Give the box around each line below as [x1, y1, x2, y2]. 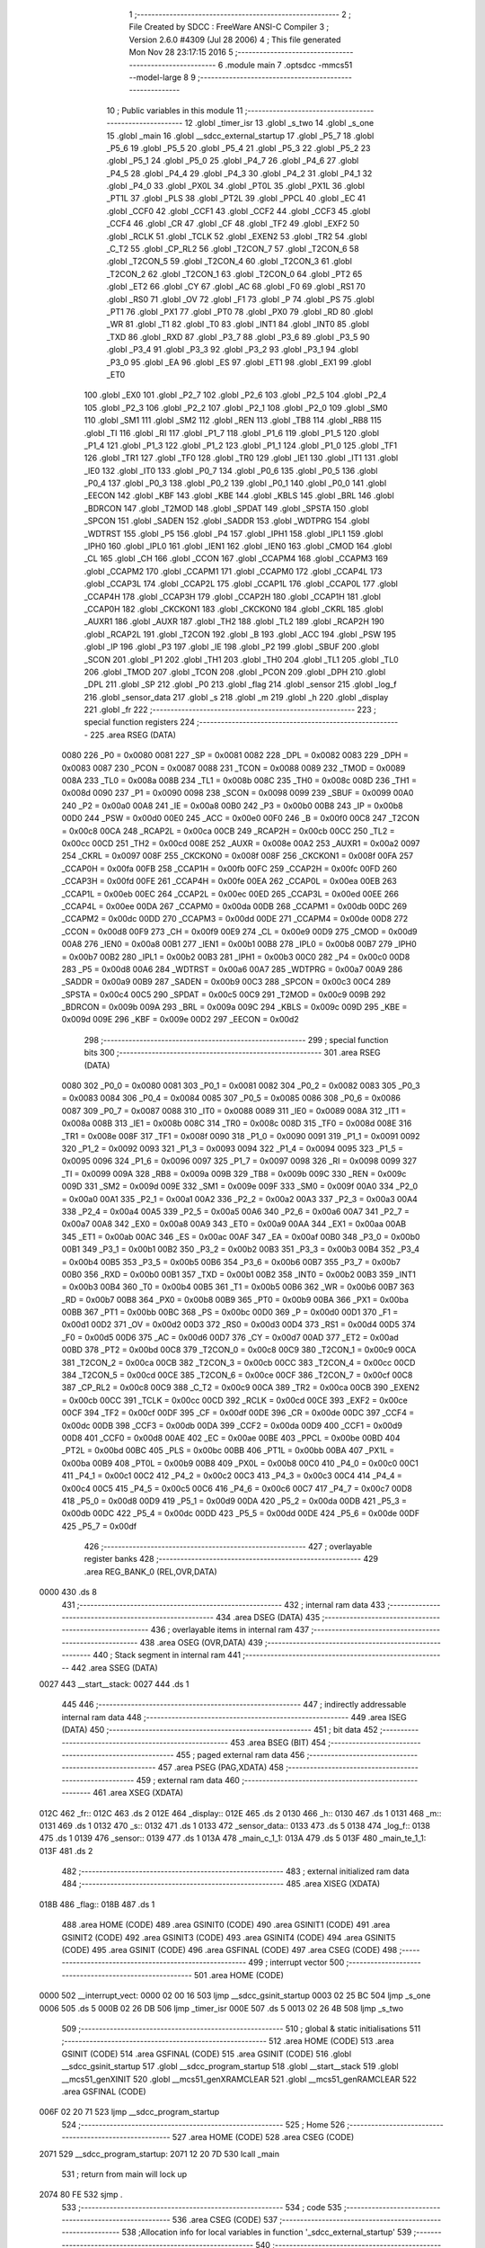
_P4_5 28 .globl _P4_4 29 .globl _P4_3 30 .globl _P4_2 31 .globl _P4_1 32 [106, 167, 373, 179]
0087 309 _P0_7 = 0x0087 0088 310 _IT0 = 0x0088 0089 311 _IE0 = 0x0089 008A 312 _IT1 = [61, 1105, 407, 1116]
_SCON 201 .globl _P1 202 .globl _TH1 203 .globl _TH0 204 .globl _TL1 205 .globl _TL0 [84, 654, 399, 665]
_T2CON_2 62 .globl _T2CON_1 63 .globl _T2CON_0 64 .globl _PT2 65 [106, 268, 363, 279]
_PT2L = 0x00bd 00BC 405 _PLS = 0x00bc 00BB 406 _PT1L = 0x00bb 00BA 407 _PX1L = [61, 1445, 395, 1456]
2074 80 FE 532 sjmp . [39, 2190, 123, 2200]
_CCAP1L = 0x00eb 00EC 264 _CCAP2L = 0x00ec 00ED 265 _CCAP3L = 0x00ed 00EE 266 [61, 888, 400, 899]
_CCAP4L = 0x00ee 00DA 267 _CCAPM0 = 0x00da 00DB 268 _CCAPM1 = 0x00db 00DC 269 [61, 900, 408, 912]
